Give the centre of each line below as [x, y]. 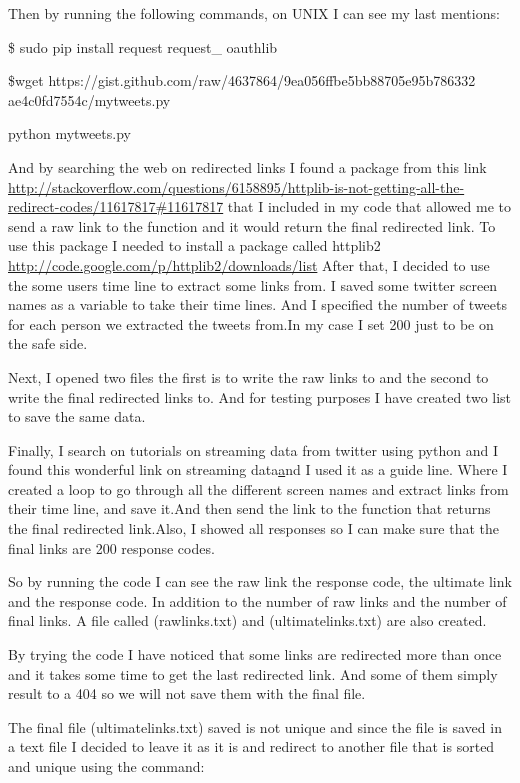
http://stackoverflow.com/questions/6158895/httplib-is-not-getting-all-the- [236, 186]
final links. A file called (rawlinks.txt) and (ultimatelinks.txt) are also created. [247, 620]
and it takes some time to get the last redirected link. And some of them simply [253, 673]
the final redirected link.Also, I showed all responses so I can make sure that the [254, 528]
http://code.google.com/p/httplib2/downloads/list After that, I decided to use [249, 264]
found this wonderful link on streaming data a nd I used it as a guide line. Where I [258, 469]
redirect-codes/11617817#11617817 [116, 206]
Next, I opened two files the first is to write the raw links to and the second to [248, 376]
